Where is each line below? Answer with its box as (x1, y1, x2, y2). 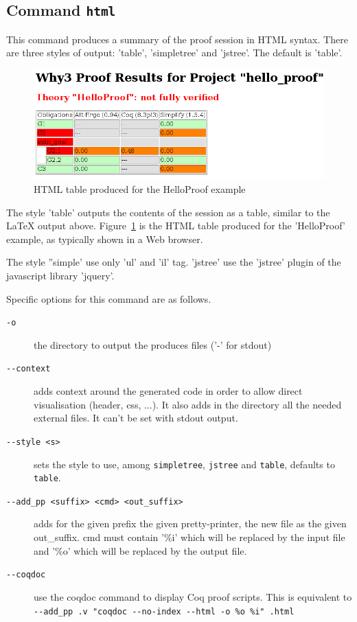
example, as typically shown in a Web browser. (6, 231, 203, 246)
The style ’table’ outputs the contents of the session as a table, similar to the (6, 205, 330, 219)
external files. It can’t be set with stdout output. (34, 411, 238, 425)
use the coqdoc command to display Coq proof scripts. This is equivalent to (34, 589, 352, 603)
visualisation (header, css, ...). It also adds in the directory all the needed (34, 397, 342, 411)
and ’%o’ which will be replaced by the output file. (34, 543, 247, 557)
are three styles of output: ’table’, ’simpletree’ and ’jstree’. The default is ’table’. (6, 45, 343, 60)
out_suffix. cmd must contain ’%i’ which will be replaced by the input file (34, 530, 345, 544)
